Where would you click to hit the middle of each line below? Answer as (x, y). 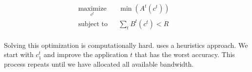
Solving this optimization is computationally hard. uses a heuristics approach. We (126, 45)
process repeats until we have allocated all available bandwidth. (99, 64)
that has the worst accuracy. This (185, 54)
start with (19, 54)
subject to (93, 24)
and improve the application (86, 54)
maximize (92, 9)
